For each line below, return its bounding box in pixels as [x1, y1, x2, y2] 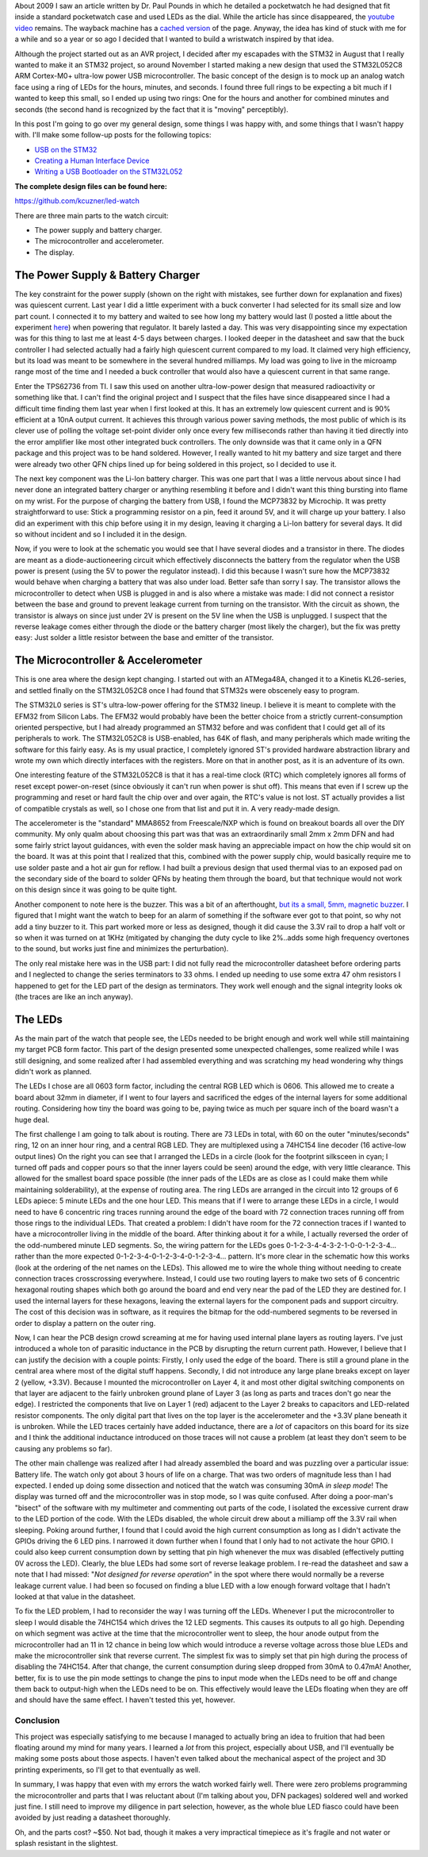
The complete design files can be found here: [14, 181, 168, 191]
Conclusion [14, 1715, 60, 1726]
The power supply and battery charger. [34, 225, 162, 235]
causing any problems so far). [14, 1443, 113, 1453]
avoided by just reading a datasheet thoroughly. [14, 1813, 170, 1822]
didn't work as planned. [14, 1066, 92, 1076]
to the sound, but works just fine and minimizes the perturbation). [14, 944, 229, 954]
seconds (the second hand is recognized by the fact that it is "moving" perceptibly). [14, 104, 289, 114]
